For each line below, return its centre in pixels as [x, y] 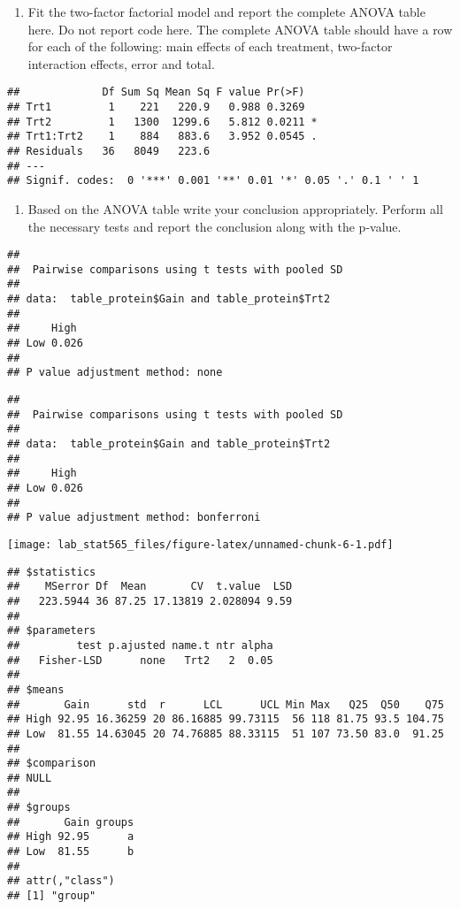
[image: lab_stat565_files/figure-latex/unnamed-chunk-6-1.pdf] [200, 544]
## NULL [30, 778]
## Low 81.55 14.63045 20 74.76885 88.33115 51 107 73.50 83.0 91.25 [226, 733]
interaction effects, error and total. [121, 63]
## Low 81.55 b [71, 852]
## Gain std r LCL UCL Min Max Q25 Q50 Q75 [226, 704]
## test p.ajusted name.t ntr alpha [140, 645]
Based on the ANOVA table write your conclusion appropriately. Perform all [235, 208]
